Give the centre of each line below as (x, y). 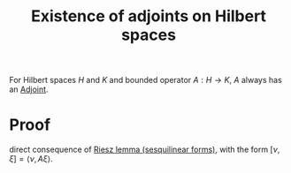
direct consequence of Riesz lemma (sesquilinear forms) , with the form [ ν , (145, 150)
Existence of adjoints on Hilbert (149, 16)
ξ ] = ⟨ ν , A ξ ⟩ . (31, 159)
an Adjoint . (29, 89)
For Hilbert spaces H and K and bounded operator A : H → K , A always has (146, 80)
